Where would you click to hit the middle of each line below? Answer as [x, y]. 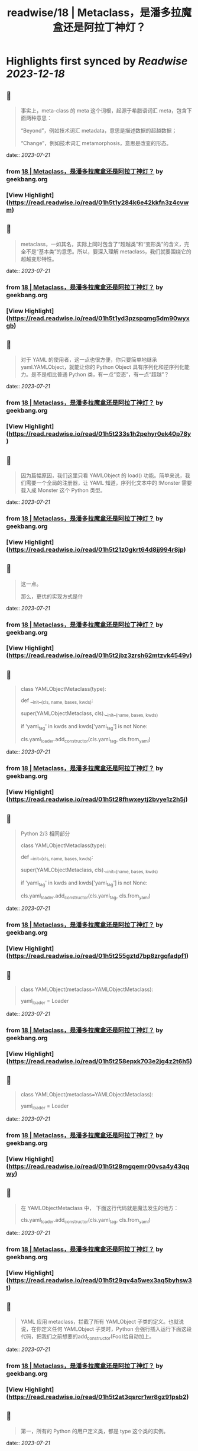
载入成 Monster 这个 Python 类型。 [63, 490]
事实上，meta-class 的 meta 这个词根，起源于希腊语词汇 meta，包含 [104, 110]
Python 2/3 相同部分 [45, 834]
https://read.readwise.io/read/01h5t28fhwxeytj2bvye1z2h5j [97, 799]
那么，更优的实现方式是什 [52, 596]
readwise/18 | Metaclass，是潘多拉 [94, 13]
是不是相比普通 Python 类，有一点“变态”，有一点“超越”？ [100, 375]
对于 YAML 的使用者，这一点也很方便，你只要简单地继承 [89, 360]
